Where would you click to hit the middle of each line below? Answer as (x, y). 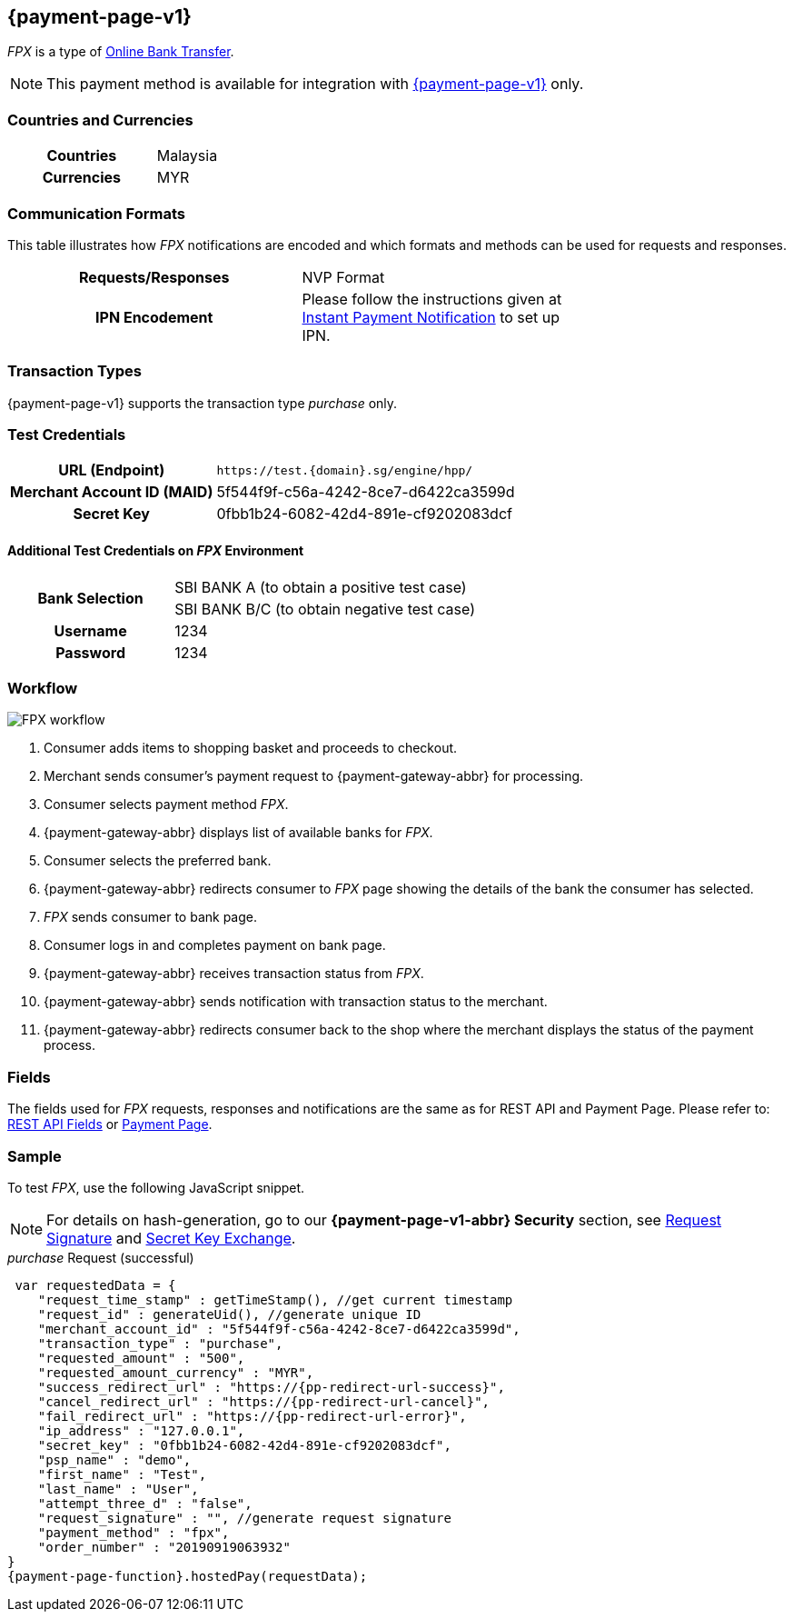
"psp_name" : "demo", (114, 1459)
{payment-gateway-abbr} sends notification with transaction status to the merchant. (296, 1002)
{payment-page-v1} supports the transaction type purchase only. (203, 403)
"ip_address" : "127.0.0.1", (141, 1430)
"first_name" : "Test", (122, 1474)
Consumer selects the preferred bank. (158, 861)
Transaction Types (74, 371)
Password (90, 652)
